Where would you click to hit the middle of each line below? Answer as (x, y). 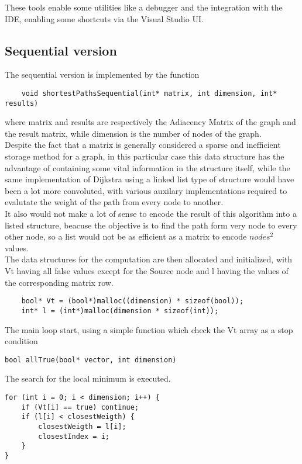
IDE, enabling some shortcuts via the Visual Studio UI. (104, 18)
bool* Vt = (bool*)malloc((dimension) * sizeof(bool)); (133, 301)
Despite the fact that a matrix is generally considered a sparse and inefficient (143, 145)
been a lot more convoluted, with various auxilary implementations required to (146, 190)
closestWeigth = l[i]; (82, 426)
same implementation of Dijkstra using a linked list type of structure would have (150, 179)
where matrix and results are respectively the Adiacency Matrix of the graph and (150, 122)
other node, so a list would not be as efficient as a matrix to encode (126, 236)
